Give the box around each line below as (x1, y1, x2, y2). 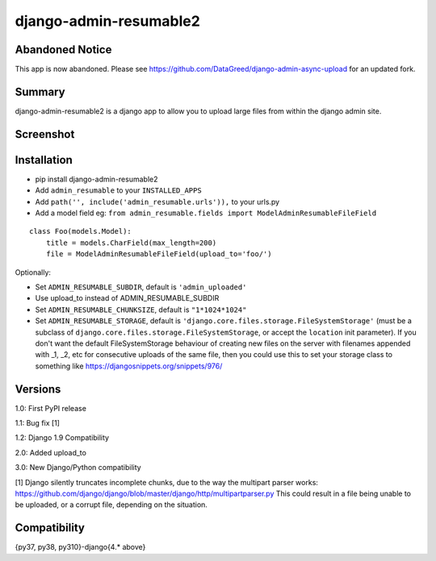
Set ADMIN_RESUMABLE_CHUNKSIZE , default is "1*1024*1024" (35, 305, 247, 314)
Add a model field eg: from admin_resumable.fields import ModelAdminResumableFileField (35, 208, 377, 218)
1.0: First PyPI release (15, 403, 86, 413)
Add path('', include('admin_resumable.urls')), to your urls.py (35, 197, 280, 206)
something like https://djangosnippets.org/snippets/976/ (35, 361, 223, 371)
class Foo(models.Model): (29, 226, 132, 236)
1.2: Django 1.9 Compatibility (15, 433, 109, 443)
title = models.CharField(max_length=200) (45, 238, 217, 247)
